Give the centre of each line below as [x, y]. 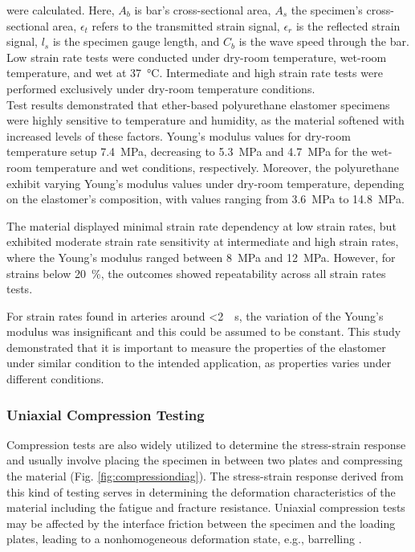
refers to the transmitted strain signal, [186, 25]
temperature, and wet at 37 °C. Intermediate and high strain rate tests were [195, 73]
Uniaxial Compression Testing [106, 414]
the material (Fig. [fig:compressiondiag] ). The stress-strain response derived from [205, 476]
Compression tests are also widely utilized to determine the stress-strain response [206, 444]
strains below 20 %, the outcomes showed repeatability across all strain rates [196, 273]
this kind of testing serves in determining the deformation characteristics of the [201, 491]
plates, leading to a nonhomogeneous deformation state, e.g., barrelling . [184, 539]
